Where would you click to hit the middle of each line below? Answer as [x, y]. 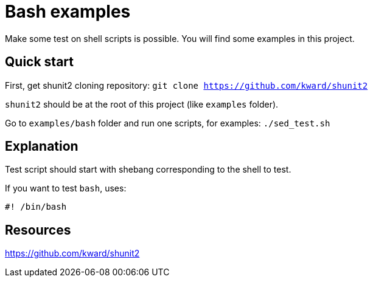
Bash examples [68, 12]
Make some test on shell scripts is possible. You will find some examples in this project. [180, 38]
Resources [38, 230]
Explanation [42, 146]
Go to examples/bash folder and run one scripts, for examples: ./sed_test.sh [168, 123]
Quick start [39, 62]
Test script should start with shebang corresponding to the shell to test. [148, 170]
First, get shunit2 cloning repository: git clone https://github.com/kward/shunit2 [186, 85]
